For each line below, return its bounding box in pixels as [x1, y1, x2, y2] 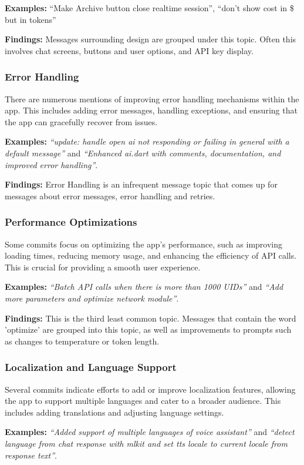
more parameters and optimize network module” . [5, 292, 179, 304]
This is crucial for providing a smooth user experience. [5, 260, 201, 273]
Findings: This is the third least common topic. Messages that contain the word [5, 312, 296, 324]
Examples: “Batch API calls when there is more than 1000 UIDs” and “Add [5, 280, 283, 293]
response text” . [5, 449, 57, 461]
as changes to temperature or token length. [5, 334, 160, 347]
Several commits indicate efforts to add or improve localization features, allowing [5, 383, 296, 395]
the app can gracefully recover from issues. [5, 115, 158, 128]
